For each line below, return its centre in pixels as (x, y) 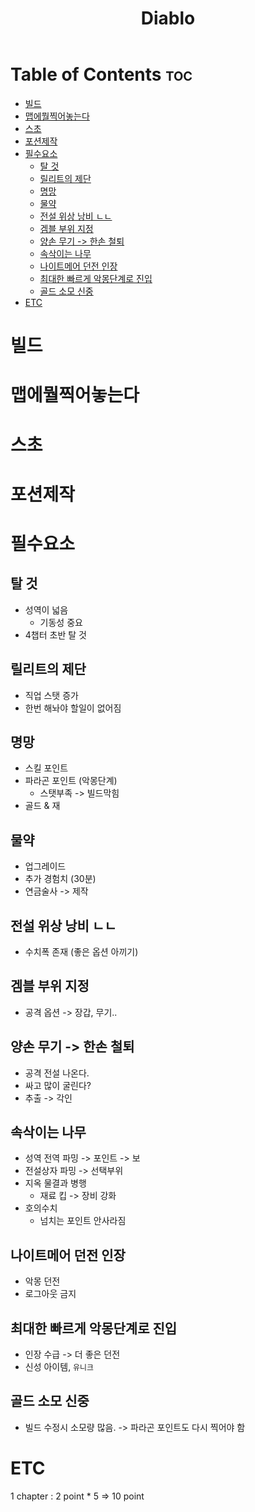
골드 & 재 (42, 806)
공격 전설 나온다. (57, 1073)
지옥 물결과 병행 (55, 1183)
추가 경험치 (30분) (60, 879)
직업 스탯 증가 (51, 695)
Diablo (168, 18)
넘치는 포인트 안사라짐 (83, 1221)
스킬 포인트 (46, 768)
